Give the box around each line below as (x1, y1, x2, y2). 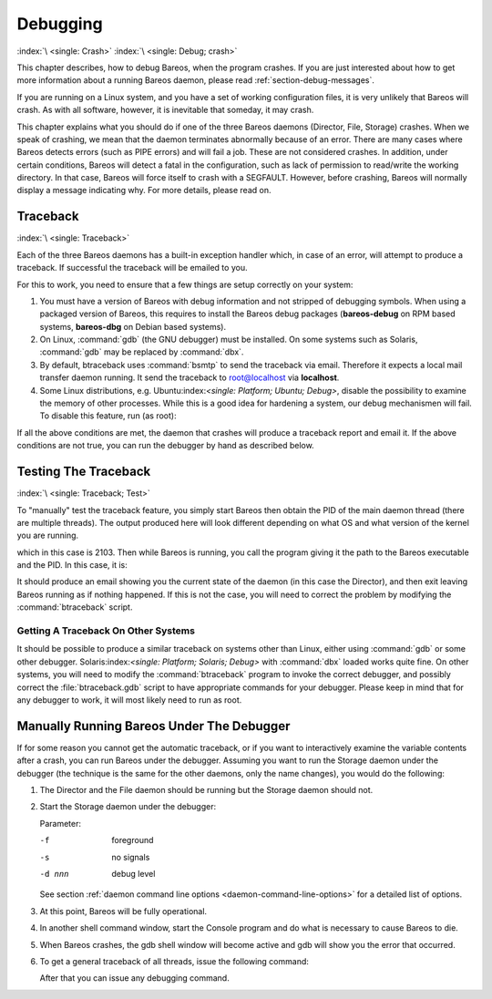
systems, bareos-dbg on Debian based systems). (39, 321, 227, 332)
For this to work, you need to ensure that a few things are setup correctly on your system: (16, 279, 354, 290)
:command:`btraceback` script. (16, 602, 133, 613)
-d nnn (39, 869, 69, 879)
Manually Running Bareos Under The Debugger (16, 718, 291, 734)
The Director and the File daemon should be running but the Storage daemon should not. (39, 785, 374, 796)
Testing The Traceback (16, 464, 151, 479)
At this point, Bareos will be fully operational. (39, 905, 208, 916)
